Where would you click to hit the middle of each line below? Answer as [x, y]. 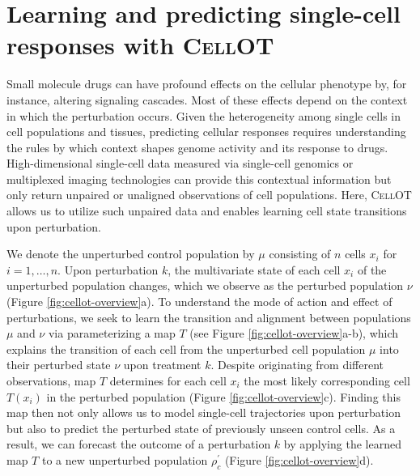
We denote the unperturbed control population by [131, 254]
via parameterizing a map [112, 333]
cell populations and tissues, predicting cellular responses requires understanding [206, 132]
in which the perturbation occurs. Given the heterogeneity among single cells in [204, 115]
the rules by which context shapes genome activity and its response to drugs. [197, 147]
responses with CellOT [140, 45]
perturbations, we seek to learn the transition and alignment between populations [209, 317]
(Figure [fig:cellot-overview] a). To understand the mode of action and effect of [199, 302]
